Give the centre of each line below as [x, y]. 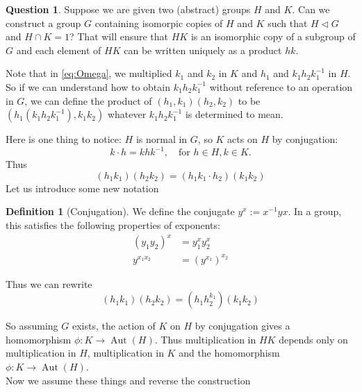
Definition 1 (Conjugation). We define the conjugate [120, 211]
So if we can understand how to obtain [88, 86]
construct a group [43, 23]
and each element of [59, 50]
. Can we [311, 9]
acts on [242, 139]
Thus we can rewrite [49, 283]
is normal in [162, 139]
